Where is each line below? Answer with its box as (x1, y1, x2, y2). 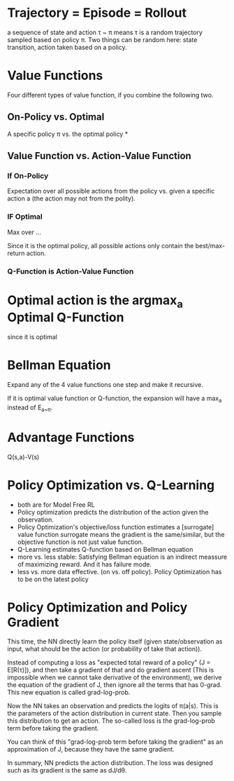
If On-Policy (7, 171, 49, 180)
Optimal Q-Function (7, 310, 124, 325)
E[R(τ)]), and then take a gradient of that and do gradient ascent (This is (7, 666, 214, 674)
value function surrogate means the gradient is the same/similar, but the (17, 530, 225, 538)
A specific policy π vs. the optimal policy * (7, 130, 129, 138)
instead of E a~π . (7, 403, 53, 413)
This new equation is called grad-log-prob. (7, 688, 131, 697)
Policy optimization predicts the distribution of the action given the (17, 508, 209, 516)
